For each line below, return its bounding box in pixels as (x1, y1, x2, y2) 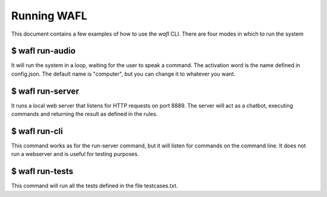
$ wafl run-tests (11, 166, 74, 176)
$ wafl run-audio (11, 46, 76, 56)
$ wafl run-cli (11, 126, 63, 136)
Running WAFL (11, 9, 88, 22)
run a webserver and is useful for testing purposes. (11, 150, 139, 158)
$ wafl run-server (11, 86, 79, 96)
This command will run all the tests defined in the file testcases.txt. (11, 182, 178, 190)
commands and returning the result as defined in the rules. (11, 111, 158, 118)
